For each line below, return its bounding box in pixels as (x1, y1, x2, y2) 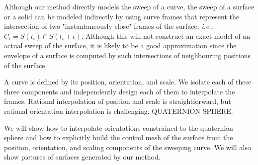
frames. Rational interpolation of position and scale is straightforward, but (4, 96, 231, 106)
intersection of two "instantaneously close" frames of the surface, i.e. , (4, 21, 213, 31)
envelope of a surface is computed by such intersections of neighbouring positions (4, 50, 251, 60)
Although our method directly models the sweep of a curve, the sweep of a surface (4, 1, 255, 11)
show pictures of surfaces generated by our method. (4, 152, 161, 162)
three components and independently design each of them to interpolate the (4, 86, 235, 96)
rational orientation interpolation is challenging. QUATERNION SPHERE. (4, 105, 233, 116)
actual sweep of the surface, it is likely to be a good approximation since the (4, 40, 237, 51)
